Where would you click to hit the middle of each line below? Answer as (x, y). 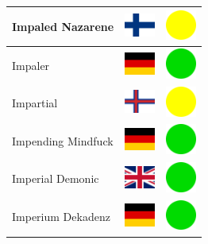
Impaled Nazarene (63, 26)
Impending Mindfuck (63, 140)
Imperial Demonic (56, 178)
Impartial (35, 103)
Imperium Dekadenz (61, 217)
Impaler (31, 65)
